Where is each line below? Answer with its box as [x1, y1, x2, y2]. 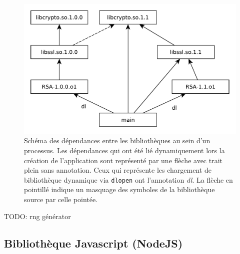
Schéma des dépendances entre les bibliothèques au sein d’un [24, 135, 210, 146]
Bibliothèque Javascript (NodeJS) [4, 235, 183, 251]
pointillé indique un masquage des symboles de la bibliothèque [24, 184, 215, 195]
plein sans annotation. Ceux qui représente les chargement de [24, 165, 211, 175]
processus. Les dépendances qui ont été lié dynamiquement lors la [24, 145, 225, 156]
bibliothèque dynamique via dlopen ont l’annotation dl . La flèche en [24, 174, 233, 185]
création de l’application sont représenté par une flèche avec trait [24, 155, 222, 165]
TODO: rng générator [4, 211, 71, 221]
